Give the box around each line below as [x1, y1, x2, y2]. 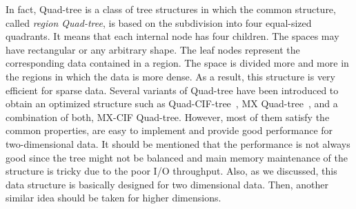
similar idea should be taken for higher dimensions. [6, 190, 221, 205]
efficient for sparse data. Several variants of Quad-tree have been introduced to [6, 82, 339, 97]
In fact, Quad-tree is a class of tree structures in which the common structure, [6, 2, 336, 16]
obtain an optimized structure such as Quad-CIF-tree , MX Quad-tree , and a [6, 96, 338, 111]
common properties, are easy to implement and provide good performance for [6, 123, 333, 137]
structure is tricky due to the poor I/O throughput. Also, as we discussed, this [6, 164, 337, 178]
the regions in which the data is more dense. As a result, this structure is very [6, 69, 335, 83]
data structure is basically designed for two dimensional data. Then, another [6, 177, 329, 191]
